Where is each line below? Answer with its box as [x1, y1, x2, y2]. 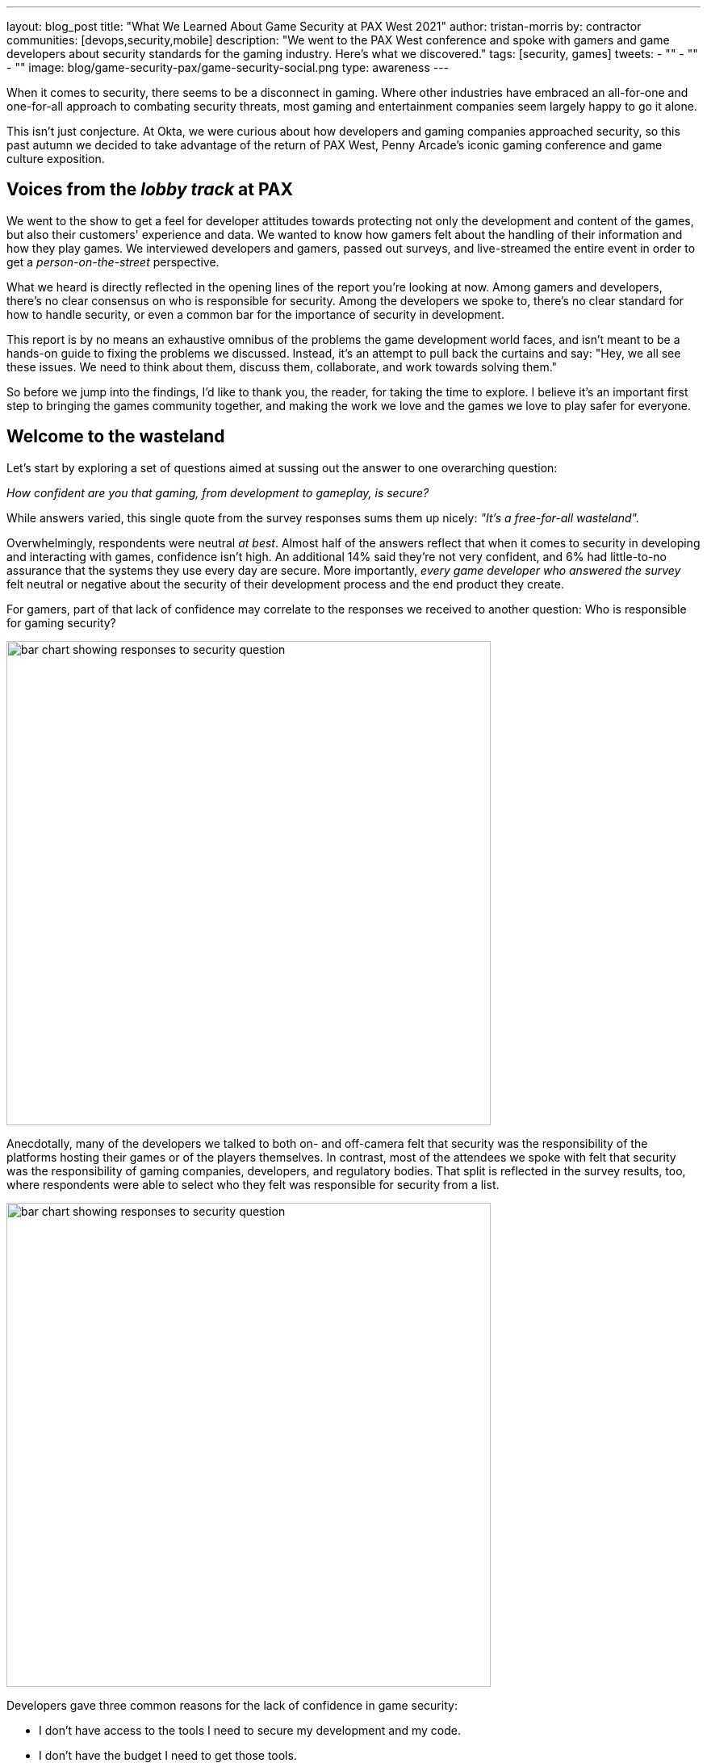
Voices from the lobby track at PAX [6, 179, 293, 200]
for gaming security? [6, 615, 116, 630]
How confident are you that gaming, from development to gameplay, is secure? [6, 485, 429, 500]
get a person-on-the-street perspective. [6, 254, 220, 269]
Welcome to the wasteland [6, 426, 225, 447]
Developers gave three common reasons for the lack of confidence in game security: [6, 1698, 458, 1712]
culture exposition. [6, 152, 105, 165]
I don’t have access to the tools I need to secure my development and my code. [39, 1723, 461, 1737]
